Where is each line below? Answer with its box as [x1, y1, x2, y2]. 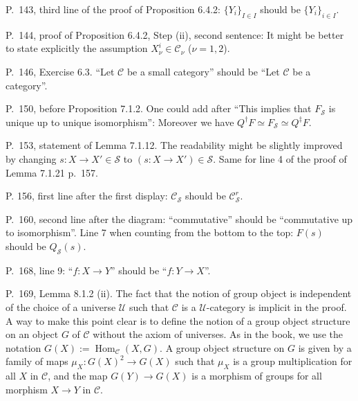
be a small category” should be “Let [126, 64, 280, 78]
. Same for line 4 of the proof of [213, 151, 347, 166]
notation [6, 340, 41, 355]
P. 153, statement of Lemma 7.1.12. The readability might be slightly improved [6, 138, 343, 152]
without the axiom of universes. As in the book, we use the [93, 327, 343, 341]
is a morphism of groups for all [191, 368, 322, 383]
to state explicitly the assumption [6, 41, 148, 55]
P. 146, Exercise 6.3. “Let [6, 64, 115, 78]
